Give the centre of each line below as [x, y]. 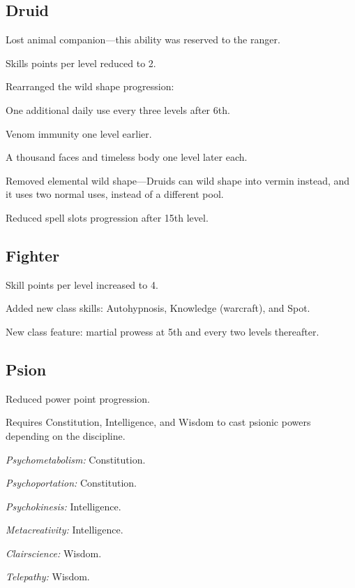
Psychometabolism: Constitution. [76, 459]
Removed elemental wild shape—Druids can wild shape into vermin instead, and [178, 180]
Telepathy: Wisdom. [48, 576]
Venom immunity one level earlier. [79, 133]
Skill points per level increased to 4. [82, 284]
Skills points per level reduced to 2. [81, 63]
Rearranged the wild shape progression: [90, 86]
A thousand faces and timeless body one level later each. [127, 157]
